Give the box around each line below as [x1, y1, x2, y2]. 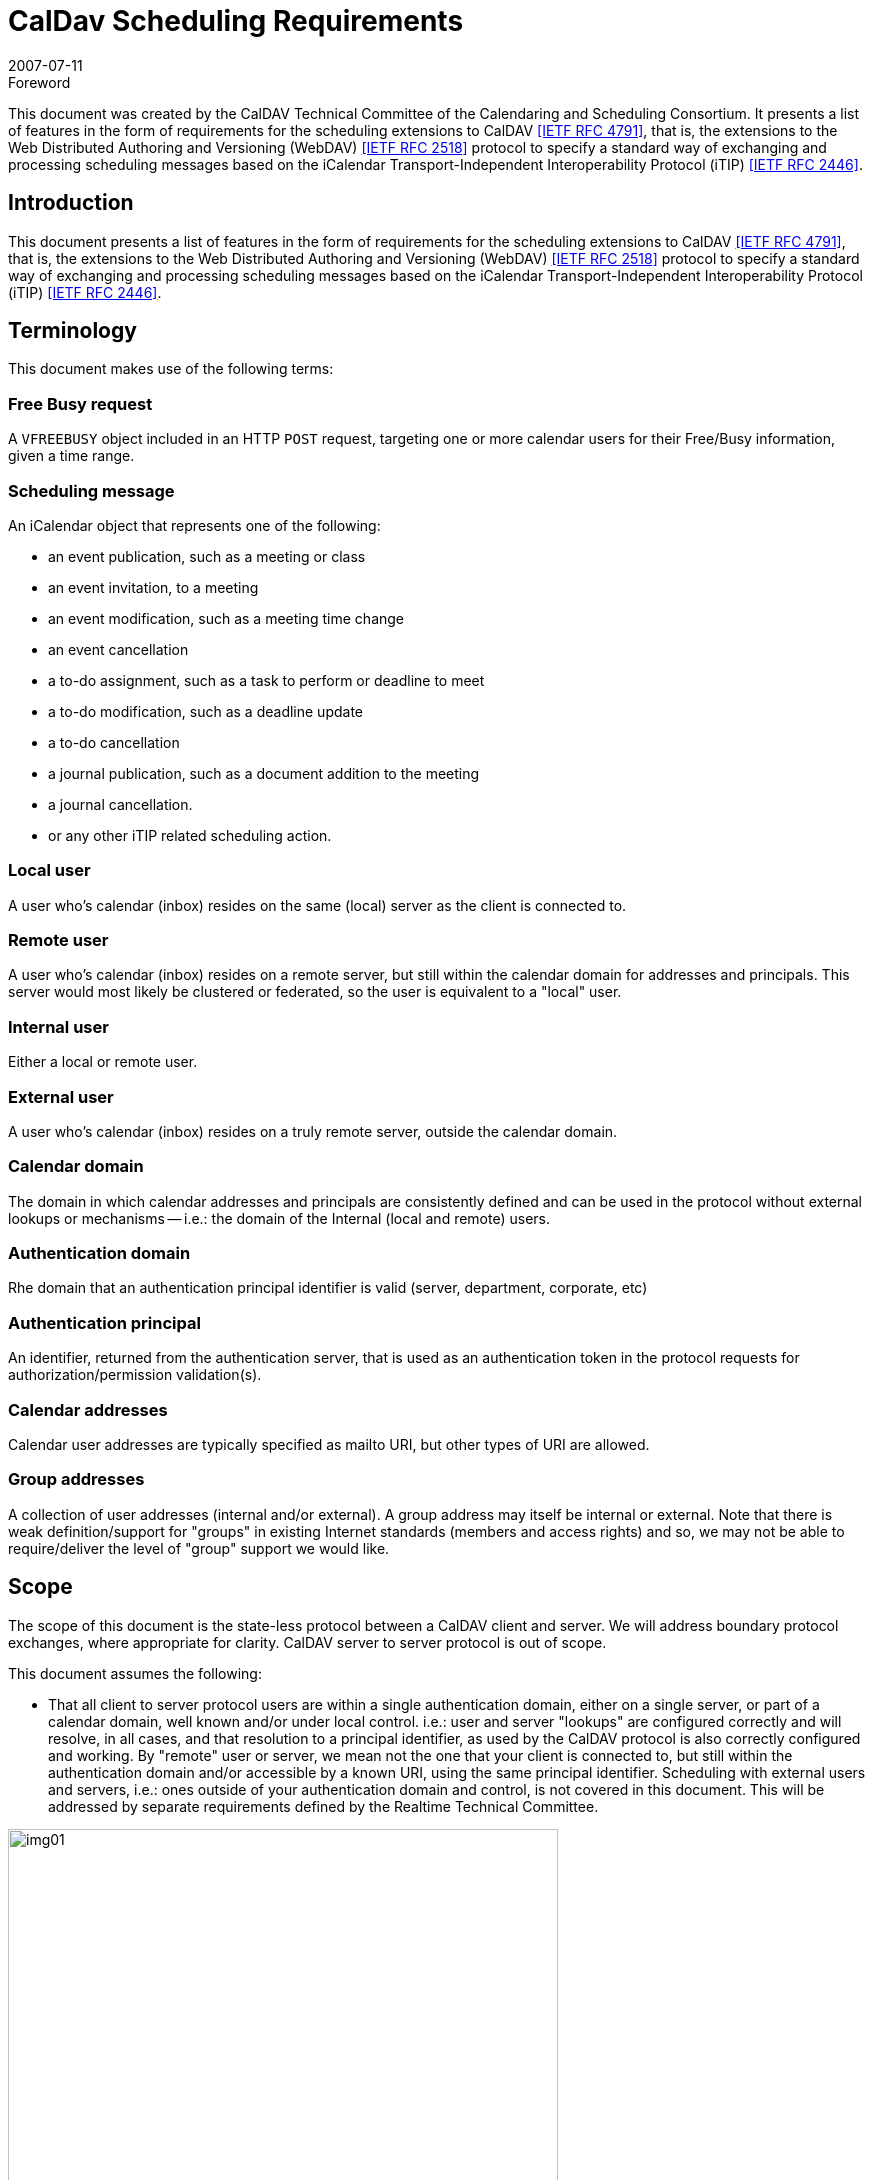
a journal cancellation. [48, 795, 193, 813]
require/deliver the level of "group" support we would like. [8, 1539, 390, 1557]
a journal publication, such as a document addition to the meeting [48, 764, 480, 782]
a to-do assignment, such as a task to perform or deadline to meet [48, 671, 485, 689]
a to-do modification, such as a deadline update [48, 702, 363, 720]
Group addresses [8, 1469, 145, 1490]
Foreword [8, 73, 71, 91]
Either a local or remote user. [8, 1053, 198, 1071]
